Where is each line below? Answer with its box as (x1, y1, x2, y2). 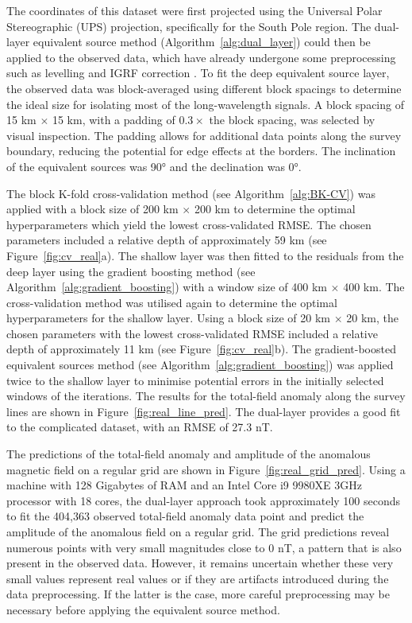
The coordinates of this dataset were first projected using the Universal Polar (6, 2, 383, 18)
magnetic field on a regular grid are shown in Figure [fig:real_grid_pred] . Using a (6, 461, 406, 477)
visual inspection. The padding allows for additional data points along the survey (6, 127, 402, 143)
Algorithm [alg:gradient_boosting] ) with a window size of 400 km (6, 278, 327, 295)
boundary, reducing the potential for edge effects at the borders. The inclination (6, 142, 396, 159)
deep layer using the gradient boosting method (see (6, 263, 256, 279)
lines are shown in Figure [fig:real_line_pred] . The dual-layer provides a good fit (6, 403, 401, 419)
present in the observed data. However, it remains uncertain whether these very (6, 555, 394, 571)
